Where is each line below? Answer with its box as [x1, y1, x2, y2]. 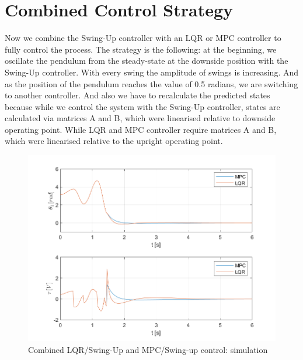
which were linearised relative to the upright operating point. [5, 135, 223, 147]
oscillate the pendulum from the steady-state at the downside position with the [5, 54, 288, 67]
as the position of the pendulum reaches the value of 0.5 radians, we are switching [5, 77, 298, 90]
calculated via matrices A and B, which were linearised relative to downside [5, 112, 276, 124]
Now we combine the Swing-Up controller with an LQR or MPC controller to [5, 32, 281, 44]
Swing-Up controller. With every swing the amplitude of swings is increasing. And [5, 66, 299, 78]
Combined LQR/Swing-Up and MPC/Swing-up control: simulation [28, 343, 268, 355]
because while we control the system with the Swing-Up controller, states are [5, 100, 280, 112]
